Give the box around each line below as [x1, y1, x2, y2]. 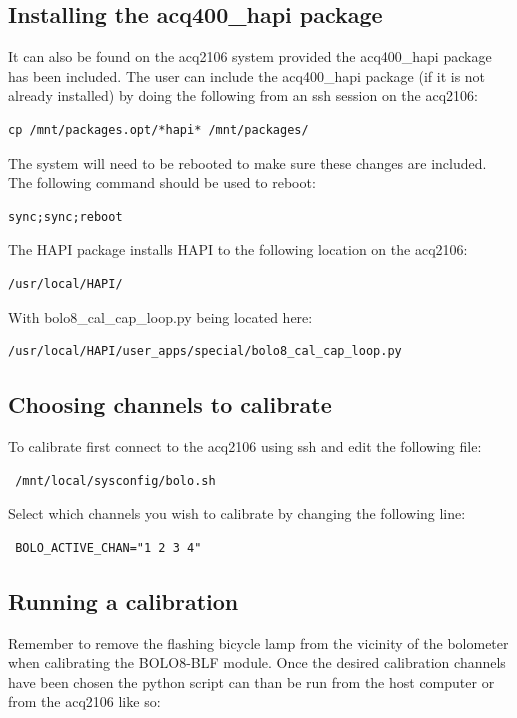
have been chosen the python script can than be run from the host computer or [8, 671, 495, 692]
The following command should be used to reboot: [8, 172, 316, 193]
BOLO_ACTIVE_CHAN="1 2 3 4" [15, 540, 202, 555]
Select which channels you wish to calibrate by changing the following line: [8, 503, 466, 524]
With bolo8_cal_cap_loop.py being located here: [8, 306, 313, 327]
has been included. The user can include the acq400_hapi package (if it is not [8, 65, 486, 86]
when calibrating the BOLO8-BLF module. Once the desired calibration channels [8, 652, 506, 673]
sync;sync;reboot [8, 209, 123, 224]
